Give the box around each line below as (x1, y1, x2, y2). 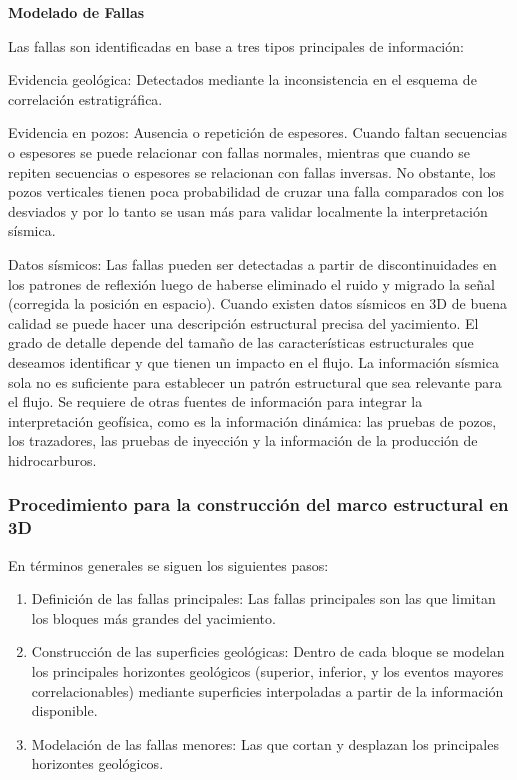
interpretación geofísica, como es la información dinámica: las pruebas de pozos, (8, 410, 497, 431)
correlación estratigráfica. (8, 88, 163, 109)
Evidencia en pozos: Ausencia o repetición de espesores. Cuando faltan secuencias (8, 122, 507, 143)
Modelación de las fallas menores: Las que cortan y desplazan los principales (31, 733, 499, 754)
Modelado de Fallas (8, 2, 145, 22)
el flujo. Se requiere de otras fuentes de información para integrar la (8, 391, 423, 412)
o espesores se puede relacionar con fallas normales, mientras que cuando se (8, 141, 470, 162)
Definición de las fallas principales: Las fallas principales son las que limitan (31, 588, 496, 609)
